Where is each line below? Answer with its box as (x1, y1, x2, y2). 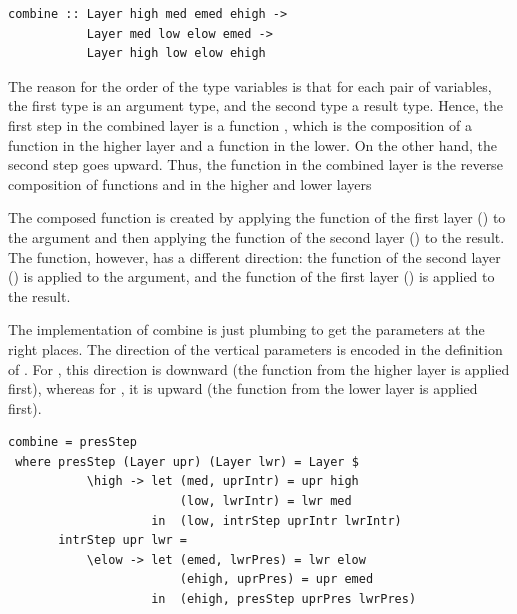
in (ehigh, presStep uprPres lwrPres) (151, 592, 417, 607)
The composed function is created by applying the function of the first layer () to (8, 207, 506, 228)
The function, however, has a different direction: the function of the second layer (8, 246, 501, 267)
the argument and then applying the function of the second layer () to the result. (8, 226, 505, 247)
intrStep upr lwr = (58, 533, 187, 548)
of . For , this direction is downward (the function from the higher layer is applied (8, 358, 510, 379)
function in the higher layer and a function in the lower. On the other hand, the (8, 134, 498, 155)
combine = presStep (8, 435, 137, 450)
